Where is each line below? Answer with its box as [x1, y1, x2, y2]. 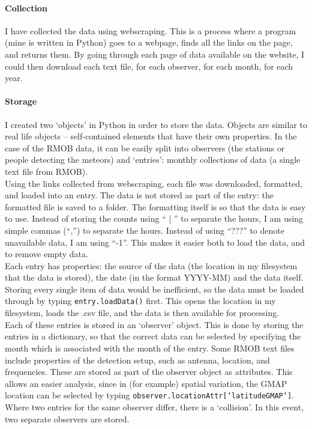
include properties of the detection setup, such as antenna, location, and [5, 353, 270, 366]
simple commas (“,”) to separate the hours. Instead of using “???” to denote [5, 224, 284, 236]
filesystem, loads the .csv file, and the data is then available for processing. [5, 306, 280, 319]
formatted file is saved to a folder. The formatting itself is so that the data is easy [5, 200, 306, 213]
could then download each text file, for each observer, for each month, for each [5, 59, 293, 72]
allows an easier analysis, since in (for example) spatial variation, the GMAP [5, 377, 287, 389]
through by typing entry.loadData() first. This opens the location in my [5, 294, 276, 307]
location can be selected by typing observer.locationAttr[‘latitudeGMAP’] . [5, 389, 294, 401]
